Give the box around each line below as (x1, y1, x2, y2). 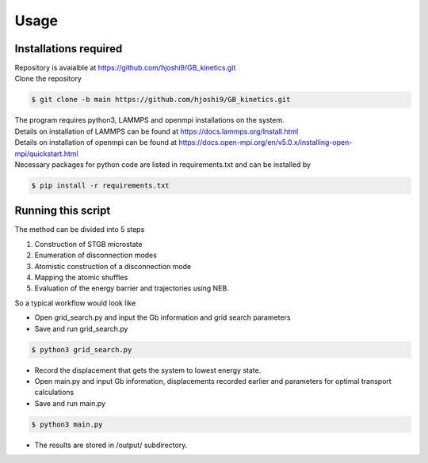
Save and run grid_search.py (34, 324, 128, 333)
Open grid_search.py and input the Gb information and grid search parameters (34, 313, 291, 322)
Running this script (14, 204, 111, 218)
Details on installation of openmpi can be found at (14, 138, 178, 147)
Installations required (14, 42, 123, 55)
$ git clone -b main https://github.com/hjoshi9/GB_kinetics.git (31, 95, 291, 104)
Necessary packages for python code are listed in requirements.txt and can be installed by (14, 159, 311, 169)
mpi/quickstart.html (14, 149, 78, 158)
